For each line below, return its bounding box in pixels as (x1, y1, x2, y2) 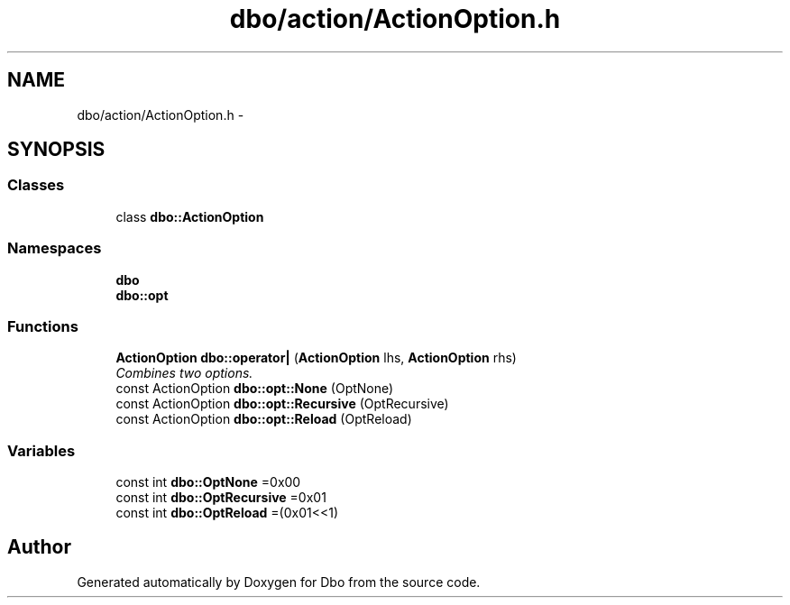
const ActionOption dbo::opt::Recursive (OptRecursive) (115, 396, 449, 412)
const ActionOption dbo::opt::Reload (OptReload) (115, 411, 412, 427)
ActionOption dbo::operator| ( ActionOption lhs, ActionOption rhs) (115, 350, 517, 366)
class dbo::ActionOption (115, 208, 264, 225)
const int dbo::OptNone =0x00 (115, 474, 301, 490)
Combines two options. (115, 365, 253, 381)
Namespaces (7, 239, 102, 258)
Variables (7, 441, 76, 460)
